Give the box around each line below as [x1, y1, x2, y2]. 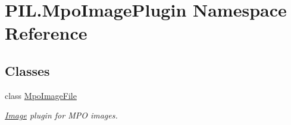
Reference [5, 21, 87, 45]
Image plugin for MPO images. [5, 109, 118, 121]
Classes [5, 61, 50, 79]
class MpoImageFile [5, 89, 77, 101]
